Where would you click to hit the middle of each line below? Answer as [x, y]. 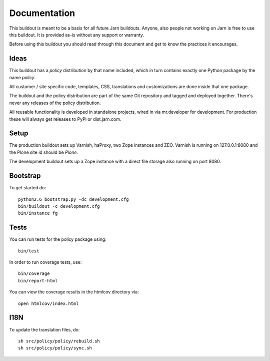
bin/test [29, 251]
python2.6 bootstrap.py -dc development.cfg [74, 199]
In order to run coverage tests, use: [45, 262]
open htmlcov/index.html [48, 303]
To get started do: [28, 188]
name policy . [22, 77]
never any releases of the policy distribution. [55, 103]
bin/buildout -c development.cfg [59, 206]
